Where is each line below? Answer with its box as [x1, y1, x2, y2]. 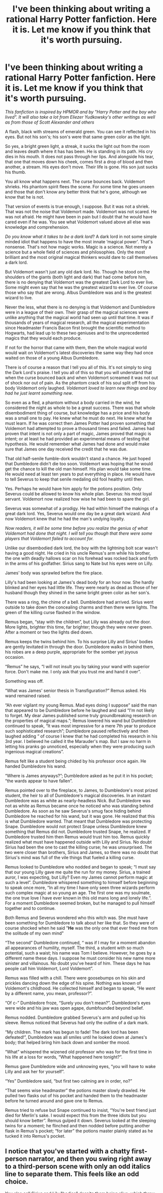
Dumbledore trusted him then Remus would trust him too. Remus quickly [5, 833, 150, 840]
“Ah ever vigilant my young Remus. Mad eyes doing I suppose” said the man [5, 702, 157, 708]
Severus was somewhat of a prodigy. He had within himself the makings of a [5, 505, 158, 511]
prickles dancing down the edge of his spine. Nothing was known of [5, 980, 141, 986]
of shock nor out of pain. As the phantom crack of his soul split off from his [5, 380, 155, 385]
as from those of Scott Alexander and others [5, 119, 95, 125]
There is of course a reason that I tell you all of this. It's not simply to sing [5, 364, 151, 370]
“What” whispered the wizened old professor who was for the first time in [5, 1048, 152, 1054]
